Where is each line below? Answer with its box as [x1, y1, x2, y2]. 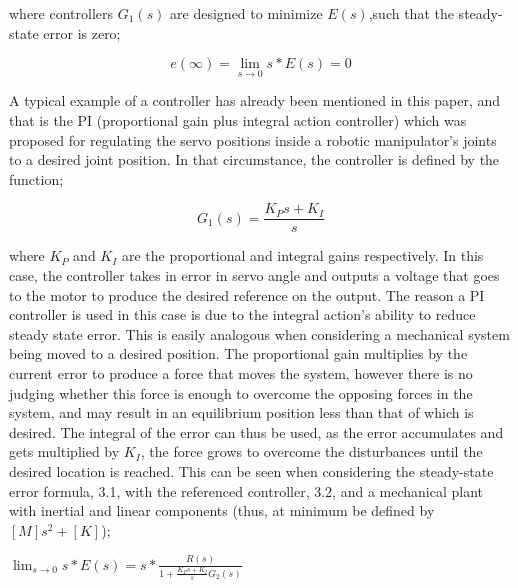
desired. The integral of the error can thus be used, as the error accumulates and [9, 421, 504, 442]
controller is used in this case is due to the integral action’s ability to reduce [9, 304, 476, 325]
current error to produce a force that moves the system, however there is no [9, 363, 473, 383]
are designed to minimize [170, 3, 323, 23]
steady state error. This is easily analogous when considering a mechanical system [9, 323, 510, 344]
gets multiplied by [9, 441, 120, 462]
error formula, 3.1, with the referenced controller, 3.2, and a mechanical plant [9, 480, 483, 501]
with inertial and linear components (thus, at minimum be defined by [9, 500, 435, 521]
